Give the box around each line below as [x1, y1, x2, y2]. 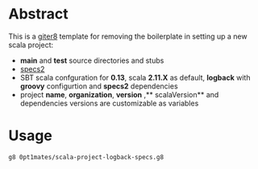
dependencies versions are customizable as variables [19, 98, 199, 108]
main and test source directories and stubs [19, 56, 164, 65]
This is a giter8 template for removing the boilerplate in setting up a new [8, 31, 248, 41]
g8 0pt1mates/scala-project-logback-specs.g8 [8, 153, 164, 161]
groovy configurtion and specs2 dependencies [19, 81, 179, 91]
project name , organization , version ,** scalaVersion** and [19, 89, 219, 99]
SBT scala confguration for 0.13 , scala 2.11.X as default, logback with [19, 72, 251, 82]
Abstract [8, 5, 69, 23]
